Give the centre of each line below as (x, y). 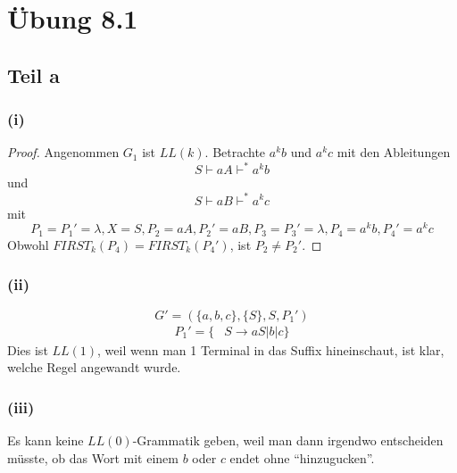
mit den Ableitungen (394, 152)
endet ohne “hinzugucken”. (302, 457)
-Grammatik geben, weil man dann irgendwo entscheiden (288, 440)
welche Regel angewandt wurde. (94, 367)
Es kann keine (46, 440)
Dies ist (28, 349)
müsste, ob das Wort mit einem (93, 457)
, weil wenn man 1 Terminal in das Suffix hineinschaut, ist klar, (271, 349)
